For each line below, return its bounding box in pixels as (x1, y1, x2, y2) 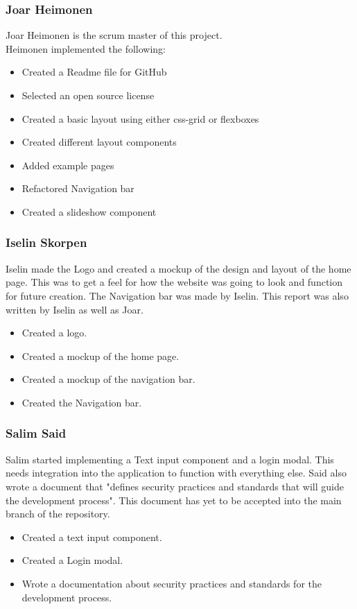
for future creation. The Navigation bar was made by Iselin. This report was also (6, 288, 349, 302)
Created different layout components (21, 135, 177, 149)
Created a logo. (21, 325, 87, 340)
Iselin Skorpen (6, 234, 87, 251)
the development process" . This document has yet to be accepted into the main (6, 492, 342, 507)
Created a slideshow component (21, 204, 157, 218)
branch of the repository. (6, 506, 110, 521)
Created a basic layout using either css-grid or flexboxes (21, 111, 259, 126)
